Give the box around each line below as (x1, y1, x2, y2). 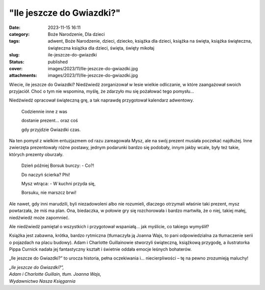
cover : (9, 65, 23, 71)
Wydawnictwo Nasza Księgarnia (9, 278, 76, 284)
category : (9, 31, 30, 37)
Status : (9, 59, 25, 65)
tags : (9, 38, 20, 44)
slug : (9, 52, 20, 58)
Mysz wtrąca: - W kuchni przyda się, (21, 181, 96, 186)
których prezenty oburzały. (9, 151, 64, 157)
